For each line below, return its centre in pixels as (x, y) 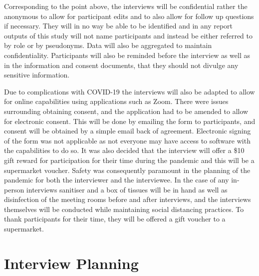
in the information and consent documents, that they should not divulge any (121, 65)
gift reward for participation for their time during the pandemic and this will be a (129, 160)
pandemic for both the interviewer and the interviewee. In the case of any (117, 180)
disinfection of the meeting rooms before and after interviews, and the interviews (128, 199)
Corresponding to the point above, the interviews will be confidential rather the (126, 6)
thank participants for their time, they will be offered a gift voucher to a (115, 219)
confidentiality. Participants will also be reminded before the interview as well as (127, 55)
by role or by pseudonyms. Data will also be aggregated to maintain (108, 45)
